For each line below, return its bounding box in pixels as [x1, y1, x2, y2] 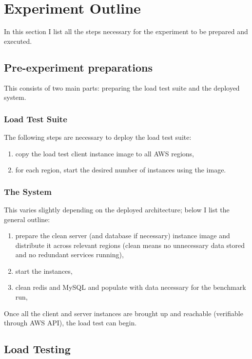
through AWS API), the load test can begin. [4, 318, 137, 328]
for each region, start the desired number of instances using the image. [15, 165, 226, 175]
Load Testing [4, 341, 71, 357]
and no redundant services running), [15, 249, 124, 260]
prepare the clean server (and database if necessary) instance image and [15, 230, 230, 241]
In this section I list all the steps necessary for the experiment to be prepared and [4, 26, 248, 37]
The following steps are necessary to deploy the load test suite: [4, 132, 192, 142]
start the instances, [15, 265, 73, 276]
